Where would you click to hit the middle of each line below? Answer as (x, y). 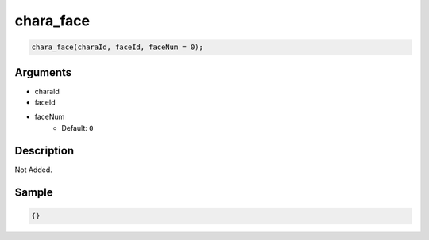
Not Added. (34, 170)
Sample (34, 192)
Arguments (43, 72)
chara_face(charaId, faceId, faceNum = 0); (118, 47)
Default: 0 (77, 128)
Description (44, 150)
